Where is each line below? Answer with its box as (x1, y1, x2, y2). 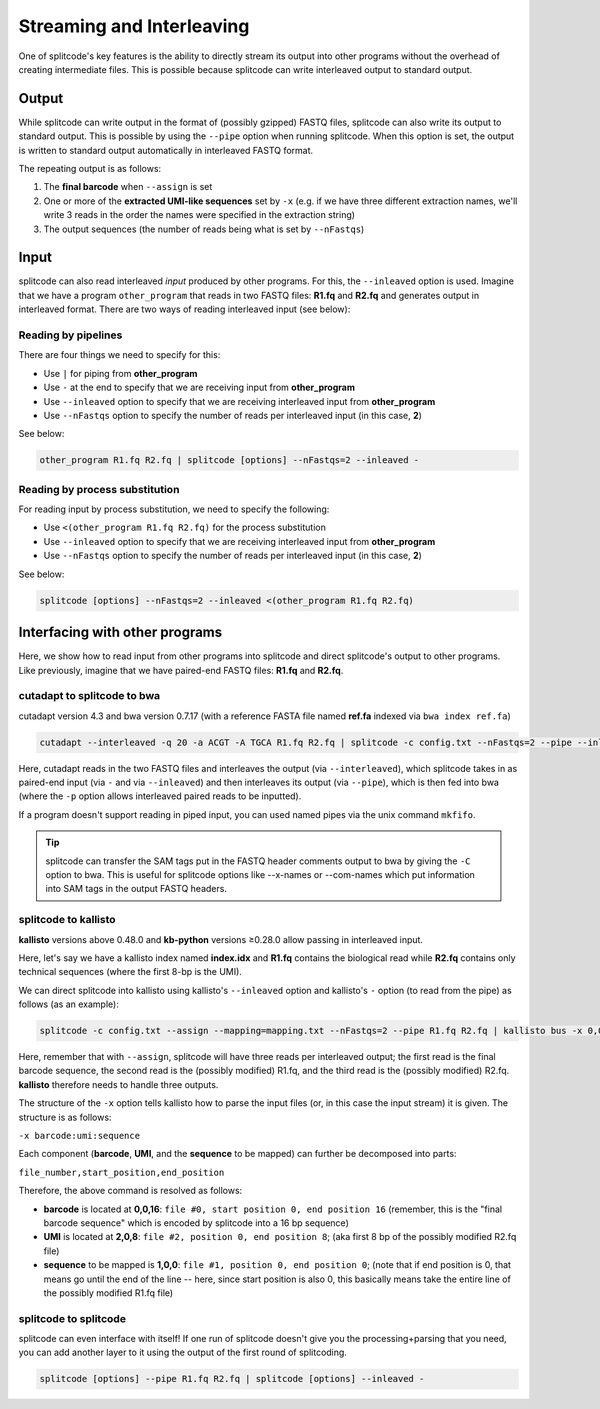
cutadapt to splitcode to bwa (18, 689, 161, 703)
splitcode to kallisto (18, 913, 116, 927)
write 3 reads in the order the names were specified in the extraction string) (43, 209, 355, 221)
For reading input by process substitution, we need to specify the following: (18, 503, 330, 515)
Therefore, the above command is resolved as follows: (18, 1185, 243, 1197)
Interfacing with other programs (18, 624, 223, 641)
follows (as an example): (18, 998, 119, 1010)
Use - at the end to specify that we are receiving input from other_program (43, 381, 355, 394)
